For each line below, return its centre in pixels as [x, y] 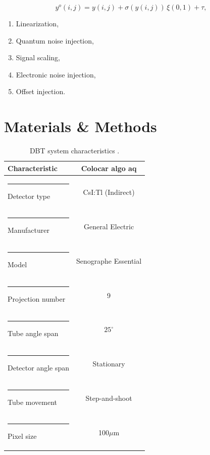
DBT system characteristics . [74, 151]
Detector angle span [39, 367]
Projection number [37, 299]
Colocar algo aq [109, 168]
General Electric [109, 226]
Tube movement [32, 402]
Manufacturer [29, 230]
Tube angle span [33, 333]
